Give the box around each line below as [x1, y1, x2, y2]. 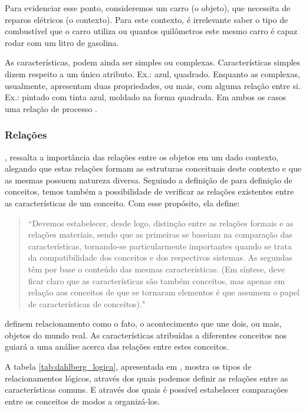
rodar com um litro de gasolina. [5, 36, 119, 48]
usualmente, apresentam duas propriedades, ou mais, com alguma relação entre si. [5, 79, 301, 91]
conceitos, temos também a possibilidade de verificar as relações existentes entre [5, 185, 294, 198]
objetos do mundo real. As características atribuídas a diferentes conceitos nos [5, 328, 287, 341]
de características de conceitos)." [28, 297, 146, 310]
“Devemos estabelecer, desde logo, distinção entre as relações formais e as [28, 216, 294, 229]
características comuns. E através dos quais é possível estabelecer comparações [5, 383, 288, 396]
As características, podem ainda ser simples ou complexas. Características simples [5, 56, 301, 68]
